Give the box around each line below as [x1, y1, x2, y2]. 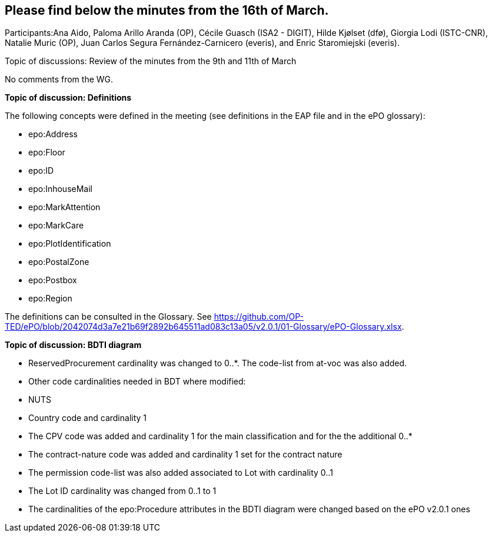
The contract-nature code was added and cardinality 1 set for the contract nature [28, 449, 343, 460]
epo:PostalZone [28, 257, 89, 267]
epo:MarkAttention [28, 202, 101, 213]
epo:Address [28, 129, 78, 140]
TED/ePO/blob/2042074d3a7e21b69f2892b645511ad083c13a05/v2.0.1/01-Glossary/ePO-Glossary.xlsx [5, 321, 402, 332]
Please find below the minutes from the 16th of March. [5, 3, 329, 18]
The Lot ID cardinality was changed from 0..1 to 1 [28, 486, 217, 496]
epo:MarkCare [28, 220, 84, 231]
